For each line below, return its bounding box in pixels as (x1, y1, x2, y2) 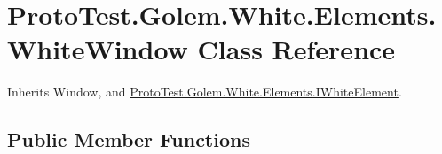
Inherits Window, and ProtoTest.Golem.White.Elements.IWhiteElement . (7, 82, 402, 101)
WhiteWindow (7, 31, 188, 67)
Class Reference (197, 31, 396, 67)
